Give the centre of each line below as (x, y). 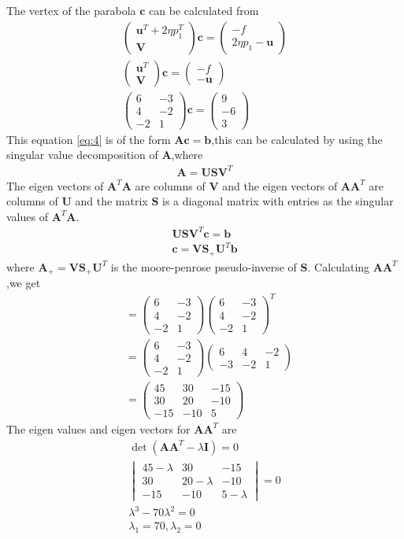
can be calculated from (204, 10)
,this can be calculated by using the (297, 139)
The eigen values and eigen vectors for (98, 428)
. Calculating (339, 266)
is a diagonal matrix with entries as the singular (278, 201)
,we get (24, 283)
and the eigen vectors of (280, 185)
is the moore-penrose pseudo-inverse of (204, 266)
